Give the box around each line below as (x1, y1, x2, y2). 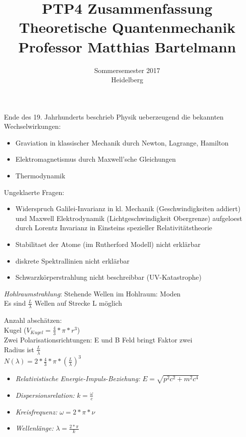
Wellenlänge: (15, 423, 54, 433)
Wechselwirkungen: (4, 121, 61, 131)
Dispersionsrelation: (15, 389, 75, 400)
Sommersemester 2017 (94, 65, 160, 75)
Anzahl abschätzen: (4, 315, 62, 325)
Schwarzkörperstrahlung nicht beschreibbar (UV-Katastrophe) (15, 272, 201, 282)
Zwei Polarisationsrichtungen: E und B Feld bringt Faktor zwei (4, 335, 193, 345)
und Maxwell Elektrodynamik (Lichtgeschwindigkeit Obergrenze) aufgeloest (15, 213, 243, 223)
